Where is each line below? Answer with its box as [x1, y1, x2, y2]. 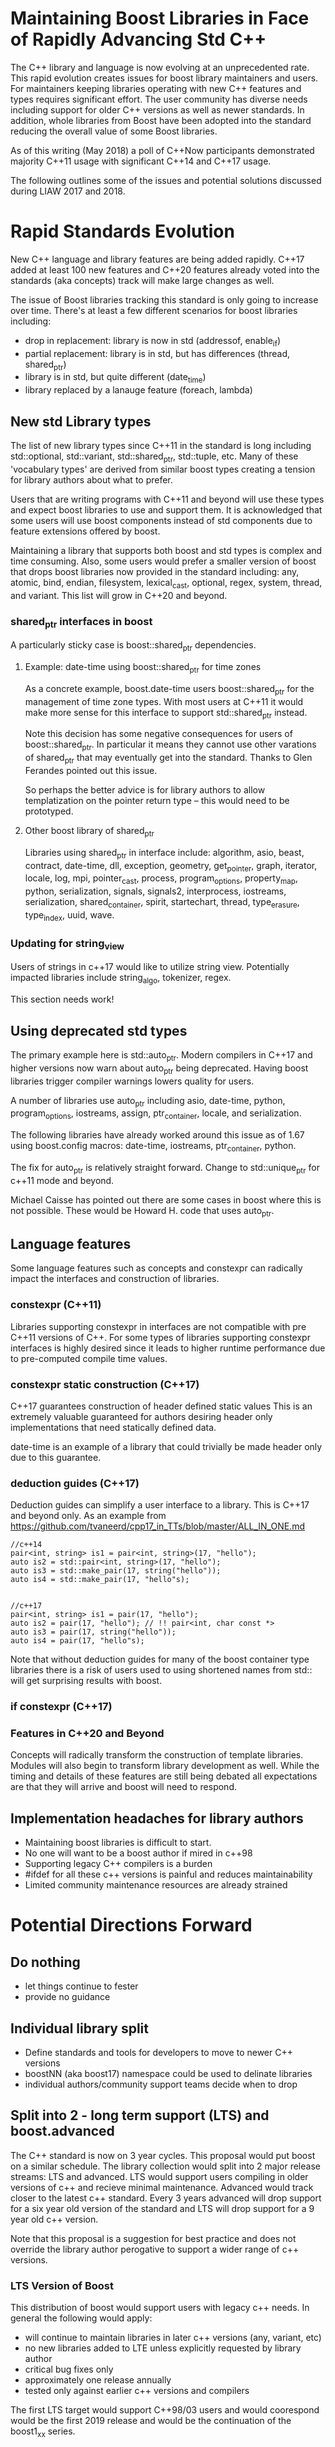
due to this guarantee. [10, 1451, 102, 1463]
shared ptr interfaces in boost [10, 614, 153, 630]
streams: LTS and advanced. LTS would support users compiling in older [10, 2170, 309, 2182]
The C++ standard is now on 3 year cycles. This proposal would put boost [10, 2149, 316, 2161]
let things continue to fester [24, 1980, 139, 1992]
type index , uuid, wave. [24, 909, 115, 923]
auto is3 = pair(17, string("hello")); [10, 1627, 177, 1637]
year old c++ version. [10, 2213, 99, 2225]
